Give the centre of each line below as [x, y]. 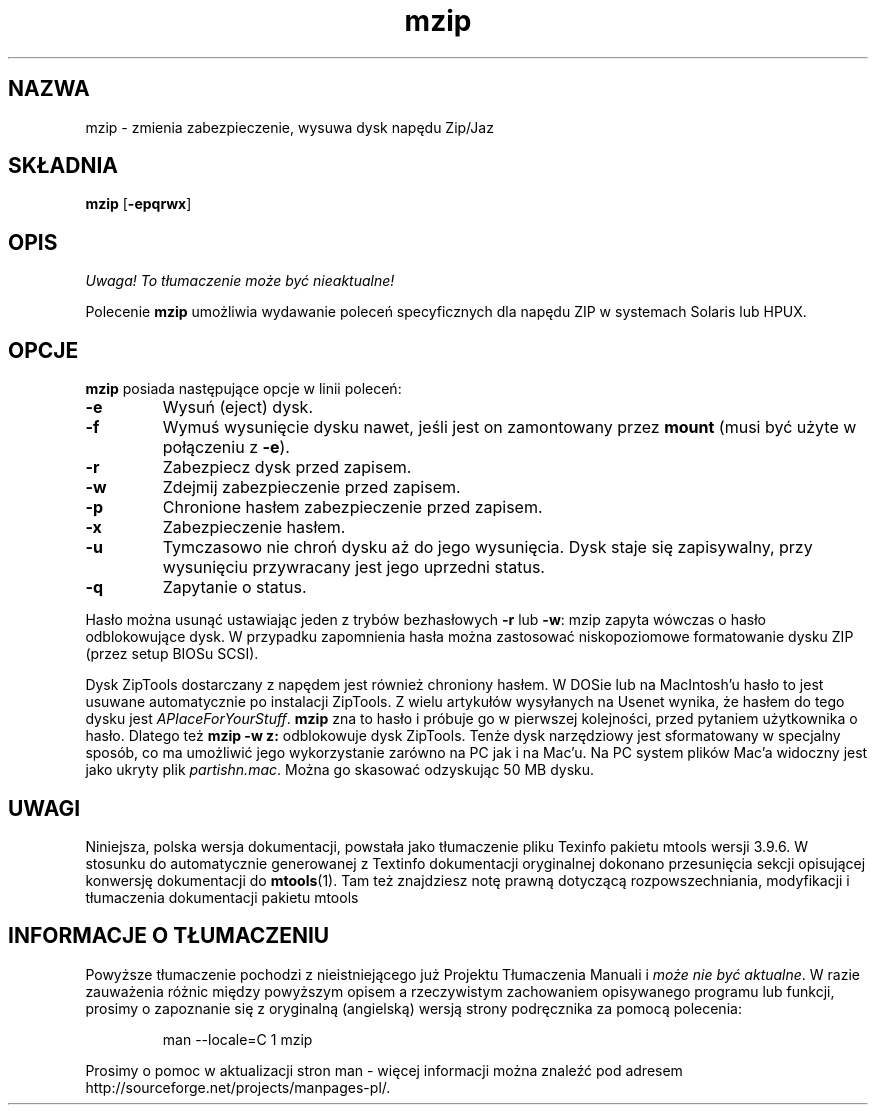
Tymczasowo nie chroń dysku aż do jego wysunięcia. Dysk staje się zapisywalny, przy [487, 547]
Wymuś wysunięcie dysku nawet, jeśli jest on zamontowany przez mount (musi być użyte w [509, 427]
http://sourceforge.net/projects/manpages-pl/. [238, 1087]
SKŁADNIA [63, 166]
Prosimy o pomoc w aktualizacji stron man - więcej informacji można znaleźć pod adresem [384, 1070]
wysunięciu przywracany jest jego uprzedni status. [353, 567]
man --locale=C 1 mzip [237, 1039]
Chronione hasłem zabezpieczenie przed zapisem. [352, 507]
